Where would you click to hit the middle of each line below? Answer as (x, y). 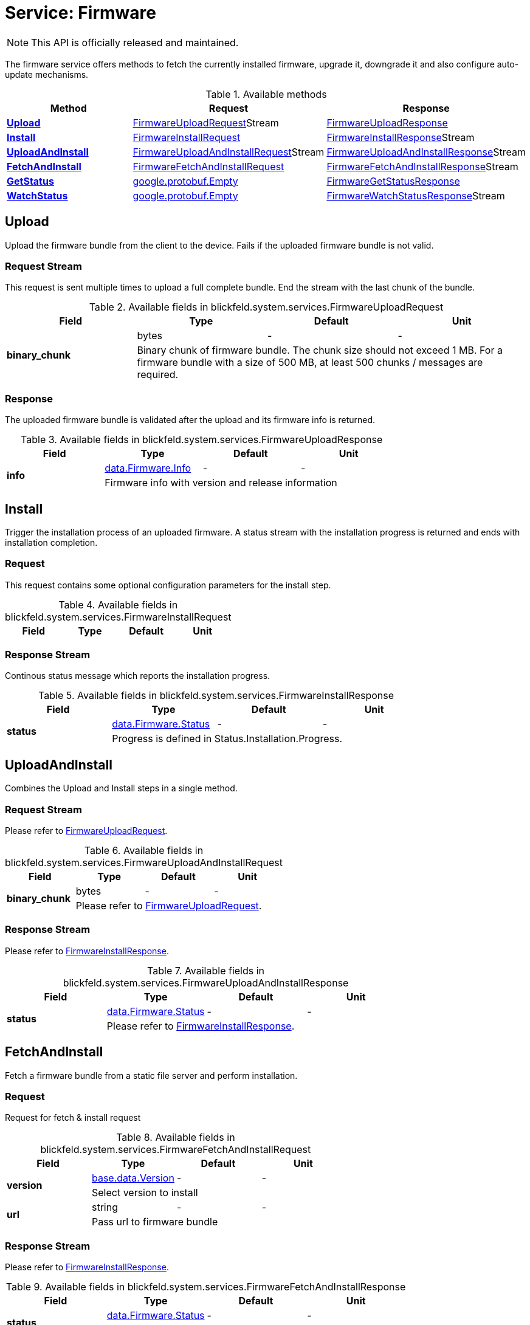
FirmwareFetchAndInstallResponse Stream (422, 166)
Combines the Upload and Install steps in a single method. (121, 788)
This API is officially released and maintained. (135, 42)
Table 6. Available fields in (144, 851)
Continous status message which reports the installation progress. (138, 676)
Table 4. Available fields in (118, 604)
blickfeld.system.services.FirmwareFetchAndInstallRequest (176, 1150)
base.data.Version (133, 1178)
